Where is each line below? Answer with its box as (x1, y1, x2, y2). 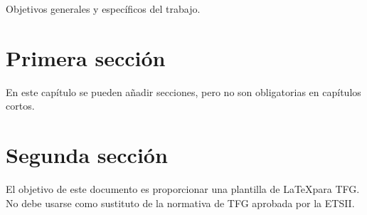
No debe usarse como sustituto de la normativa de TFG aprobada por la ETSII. (6, 195, 355, 210)
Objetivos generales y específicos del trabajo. (6, 1, 201, 16)
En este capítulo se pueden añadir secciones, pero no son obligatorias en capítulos (6, 84, 361, 99)
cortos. (6, 98, 35, 113)
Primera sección (6, 43, 166, 72)
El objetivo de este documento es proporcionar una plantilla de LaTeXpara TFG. (6, 182, 360, 196)
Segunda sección (6, 140, 168, 169)
